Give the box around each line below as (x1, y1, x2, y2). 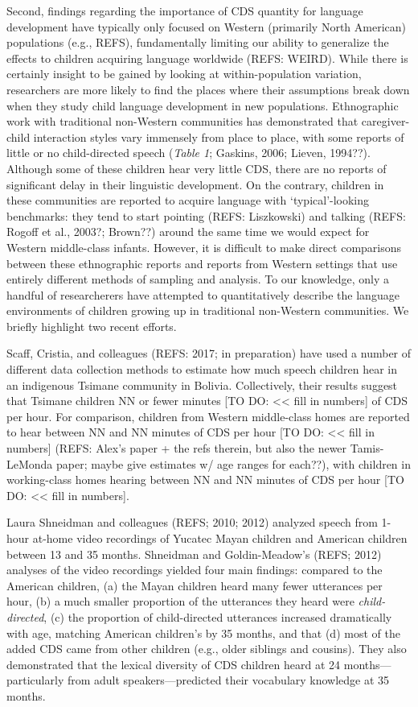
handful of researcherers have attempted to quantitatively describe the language (6, 286, 400, 303)
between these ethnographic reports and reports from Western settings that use (6, 254, 398, 271)
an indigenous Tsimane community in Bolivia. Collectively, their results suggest (6, 376, 398, 393)
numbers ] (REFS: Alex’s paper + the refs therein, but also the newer (6, 440, 347, 457)
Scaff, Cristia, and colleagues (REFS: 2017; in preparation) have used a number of (6, 345, 412, 362)
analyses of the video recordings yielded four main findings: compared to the (6, 561, 383, 578)
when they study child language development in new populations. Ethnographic (6, 97, 399, 114)
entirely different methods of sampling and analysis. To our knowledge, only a (6, 271, 390, 287)
